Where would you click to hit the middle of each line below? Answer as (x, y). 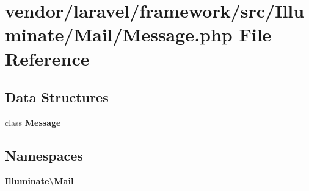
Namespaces (44, 155)
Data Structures (57, 97)
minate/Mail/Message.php (119, 34)
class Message (33, 122)
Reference (47, 58)
